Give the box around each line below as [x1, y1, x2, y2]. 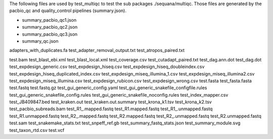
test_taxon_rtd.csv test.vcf [9, 127, 65, 133]
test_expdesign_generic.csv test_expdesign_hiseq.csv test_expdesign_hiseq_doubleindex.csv [9, 63, 205, 70]
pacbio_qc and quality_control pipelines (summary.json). [9, 8, 126, 14]
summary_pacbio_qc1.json [22, 17, 77, 23]
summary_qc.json [22, 38, 59, 44]
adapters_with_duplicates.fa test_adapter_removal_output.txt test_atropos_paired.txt [9, 47, 185, 53]
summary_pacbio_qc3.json [22, 31, 78, 37]
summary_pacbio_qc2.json [22, 24, 78, 30]
